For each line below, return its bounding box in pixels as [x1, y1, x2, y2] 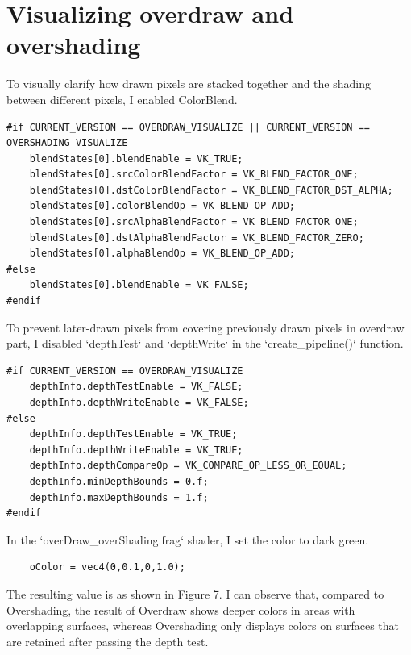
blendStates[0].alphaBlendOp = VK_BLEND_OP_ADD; [29, 248, 295, 260]
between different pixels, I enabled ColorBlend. [6, 90, 238, 107]
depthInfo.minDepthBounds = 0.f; [29, 475, 209, 487]
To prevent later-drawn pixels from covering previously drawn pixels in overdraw [6, 319, 405, 336]
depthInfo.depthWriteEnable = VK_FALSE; [29, 397, 249, 408]
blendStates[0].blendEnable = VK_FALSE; [29, 279, 249, 291]
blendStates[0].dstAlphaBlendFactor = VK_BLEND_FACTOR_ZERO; [29, 232, 364, 244]
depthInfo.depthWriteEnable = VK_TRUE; [29, 444, 243, 456]
